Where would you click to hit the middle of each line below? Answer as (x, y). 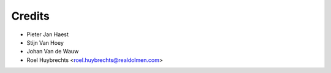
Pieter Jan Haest (48, 34)
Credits (31, 16)
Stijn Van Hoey (45, 42)
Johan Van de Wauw (53, 52)
